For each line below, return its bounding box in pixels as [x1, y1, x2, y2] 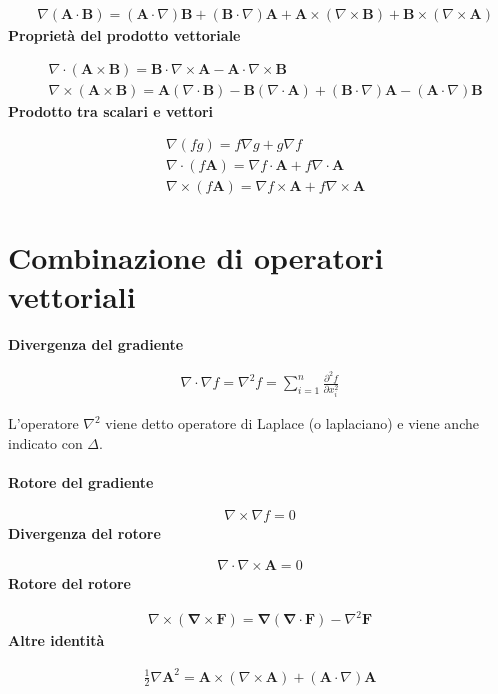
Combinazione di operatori [8, 236, 384, 277]
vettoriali [8, 275, 136, 316]
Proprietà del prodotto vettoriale [8, 25, 241, 46]
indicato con [8, 432, 83, 453]
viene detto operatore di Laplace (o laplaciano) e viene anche [105, 413, 479, 434]
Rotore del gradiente [8, 472, 154, 493]
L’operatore [8, 413, 79, 434]
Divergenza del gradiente [8, 333, 184, 354]
